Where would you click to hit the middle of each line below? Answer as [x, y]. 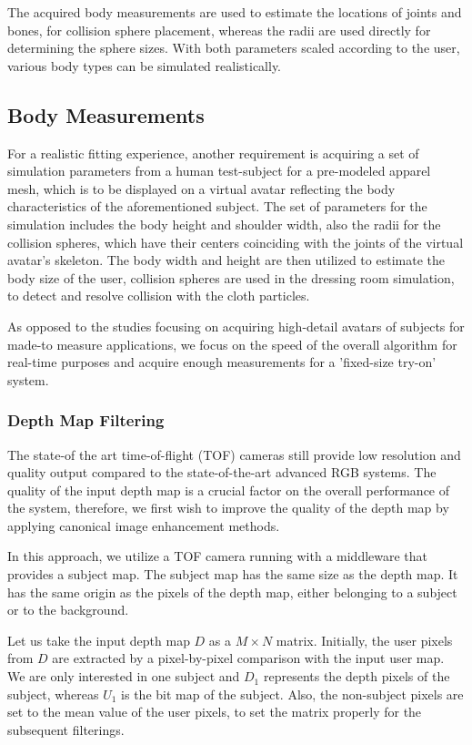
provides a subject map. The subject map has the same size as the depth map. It [233, 574]
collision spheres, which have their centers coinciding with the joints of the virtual [236, 242]
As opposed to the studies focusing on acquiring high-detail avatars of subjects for [236, 326]
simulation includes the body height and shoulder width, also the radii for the [224, 224]
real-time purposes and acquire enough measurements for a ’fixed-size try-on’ [222, 362]
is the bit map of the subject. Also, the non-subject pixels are [292, 694]
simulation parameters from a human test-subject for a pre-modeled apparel [219, 171]
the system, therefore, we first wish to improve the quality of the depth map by [228, 508]
